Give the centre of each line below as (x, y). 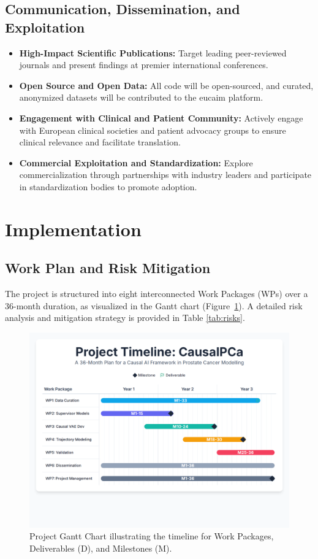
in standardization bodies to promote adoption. (108, 186)
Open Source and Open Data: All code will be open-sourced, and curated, (166, 85)
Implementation (73, 229)
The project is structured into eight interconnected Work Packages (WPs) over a (157, 294)
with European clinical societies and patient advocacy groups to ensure (153, 130)
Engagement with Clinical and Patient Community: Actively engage (161, 118)
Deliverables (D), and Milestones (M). (101, 548)
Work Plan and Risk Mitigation (108, 268)
